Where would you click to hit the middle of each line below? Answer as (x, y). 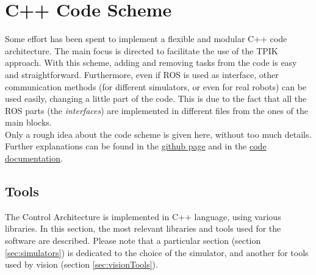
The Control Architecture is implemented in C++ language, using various (143, 216)
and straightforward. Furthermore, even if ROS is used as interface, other (142, 74)
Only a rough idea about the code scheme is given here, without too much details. (158, 134)
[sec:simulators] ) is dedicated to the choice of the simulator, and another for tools (157, 252)
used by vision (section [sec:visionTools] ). (81, 264)
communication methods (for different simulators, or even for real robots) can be (156, 86)
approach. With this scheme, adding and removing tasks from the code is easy (151, 62)
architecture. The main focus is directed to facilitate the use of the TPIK (142, 50)
